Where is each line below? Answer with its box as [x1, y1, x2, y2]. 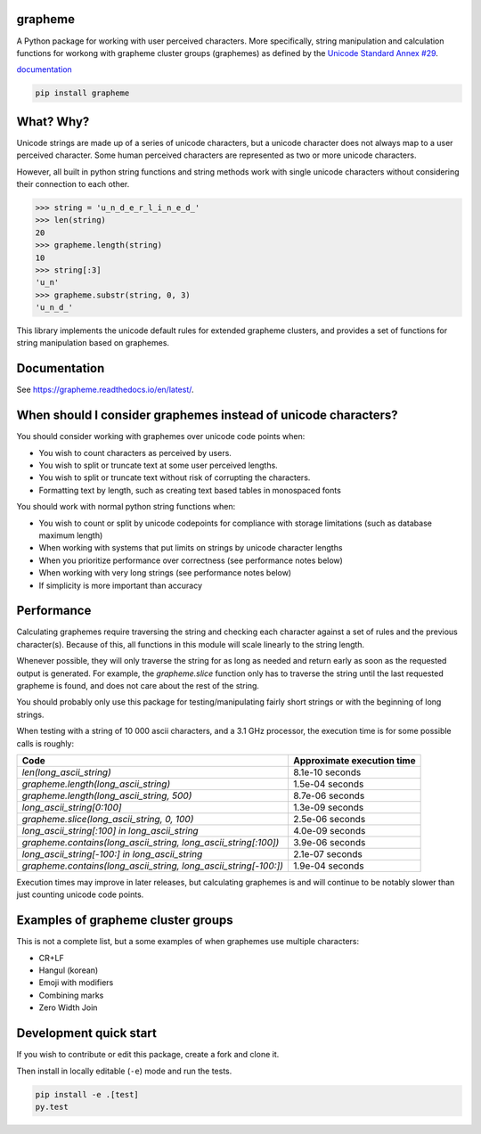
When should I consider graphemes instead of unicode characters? [16, 408, 398, 423]
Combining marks [38, 990, 104, 1000]
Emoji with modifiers [38, 977, 114, 988]
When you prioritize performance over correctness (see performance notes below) [38, 555, 343, 566]
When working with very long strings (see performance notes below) [38, 567, 292, 578]
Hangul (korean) [38, 965, 99, 975]
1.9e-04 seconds [293, 860, 364, 872]
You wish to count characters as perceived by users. [38, 447, 232, 458]
